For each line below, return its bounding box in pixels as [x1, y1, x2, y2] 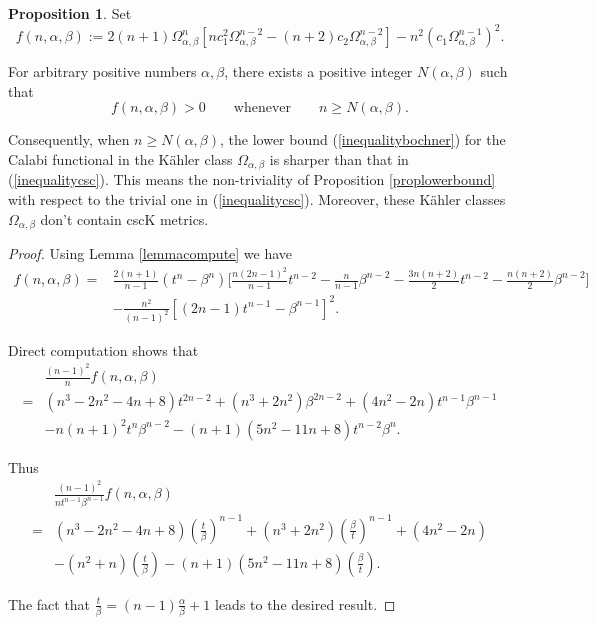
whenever [233, 101, 292, 116]
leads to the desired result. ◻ [214, 593, 396, 614]
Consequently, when [8, 129, 130, 150]
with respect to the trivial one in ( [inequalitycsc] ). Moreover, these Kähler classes [8, 188, 506, 209]
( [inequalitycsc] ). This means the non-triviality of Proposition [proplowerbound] [8, 169, 496, 190]
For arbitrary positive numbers [8, 61, 197, 82]
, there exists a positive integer [224, 61, 413, 82]
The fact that [8, 593, 91, 614]
